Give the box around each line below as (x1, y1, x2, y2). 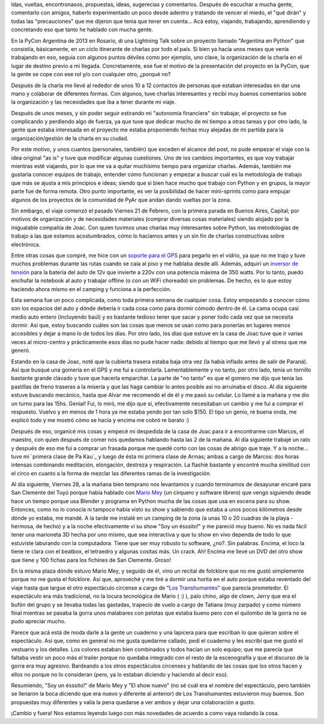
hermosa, (11, 523, 35, 530)
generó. (11, 347, 31, 354)
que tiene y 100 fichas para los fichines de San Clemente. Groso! (11, 556, 171, 564)
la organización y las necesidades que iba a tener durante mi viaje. (11, 98, 176, 106)
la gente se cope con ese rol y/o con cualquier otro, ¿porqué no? (11, 71, 171, 78)
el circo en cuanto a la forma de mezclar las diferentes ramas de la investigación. (11, 469, 211, 477)
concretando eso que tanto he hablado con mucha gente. (11, 26, 154, 33)
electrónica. (11, 241, 41, 248)
